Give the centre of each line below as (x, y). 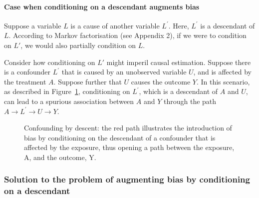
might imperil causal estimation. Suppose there (179, 62)
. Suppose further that (88, 81)
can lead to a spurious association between (69, 101)
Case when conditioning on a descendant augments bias (102, 6)
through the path (190, 101)
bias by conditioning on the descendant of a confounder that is (120, 137)
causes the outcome (161, 81)
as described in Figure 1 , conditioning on (67, 91)
